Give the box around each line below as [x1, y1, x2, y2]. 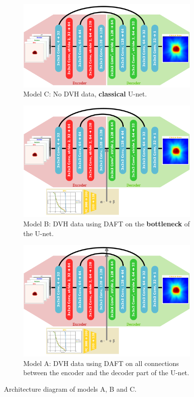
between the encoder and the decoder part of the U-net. [23, 367, 189, 378]
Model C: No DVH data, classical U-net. [23, 89, 147, 99]
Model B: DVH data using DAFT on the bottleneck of [23, 219, 190, 229]
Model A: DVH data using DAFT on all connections [23, 358, 179, 368]
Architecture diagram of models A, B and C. [4, 383, 137, 394]
